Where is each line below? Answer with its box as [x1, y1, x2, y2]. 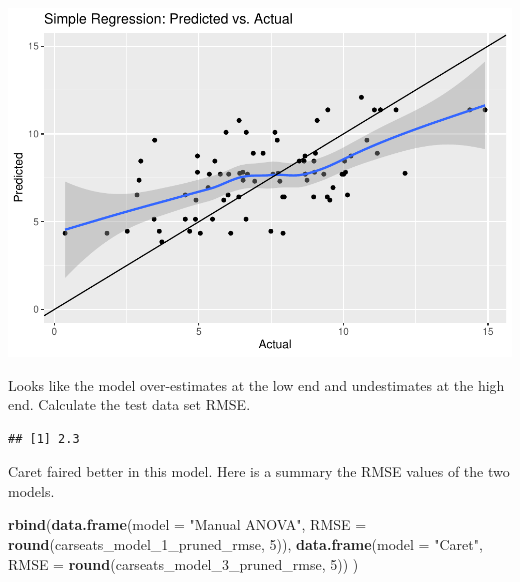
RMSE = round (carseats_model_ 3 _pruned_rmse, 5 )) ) [8, 553, 359, 574]
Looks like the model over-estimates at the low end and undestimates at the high [8, 374, 505, 395]
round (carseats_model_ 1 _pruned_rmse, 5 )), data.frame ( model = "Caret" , [8, 534, 483, 555]
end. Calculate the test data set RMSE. [8, 394, 251, 415]
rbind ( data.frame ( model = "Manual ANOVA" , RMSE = [8, 514, 367, 535]
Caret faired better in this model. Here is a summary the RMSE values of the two [8, 461, 510, 482]
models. [8, 480, 55, 501]
